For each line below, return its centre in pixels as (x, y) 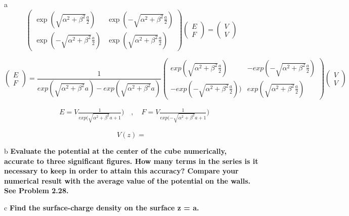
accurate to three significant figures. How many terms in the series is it (131, 161)
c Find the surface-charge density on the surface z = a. (102, 208)
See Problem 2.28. (36, 190)
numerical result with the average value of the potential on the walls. (127, 180)
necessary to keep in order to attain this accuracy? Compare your (121, 171)
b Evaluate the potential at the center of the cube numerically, (116, 151)
